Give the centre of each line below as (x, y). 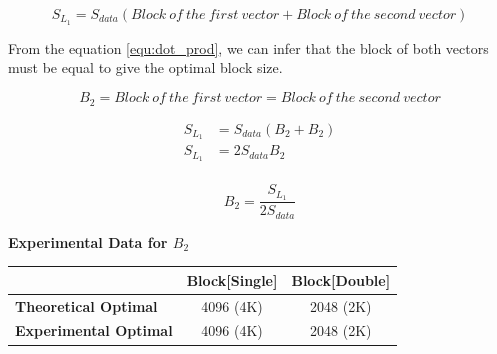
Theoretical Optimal (86, 305)
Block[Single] (232, 279)
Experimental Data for (88, 241)
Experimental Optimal (94, 330)
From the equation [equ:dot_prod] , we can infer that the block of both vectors (248, 47)
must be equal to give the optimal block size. (145, 67)
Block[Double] (341, 279)
